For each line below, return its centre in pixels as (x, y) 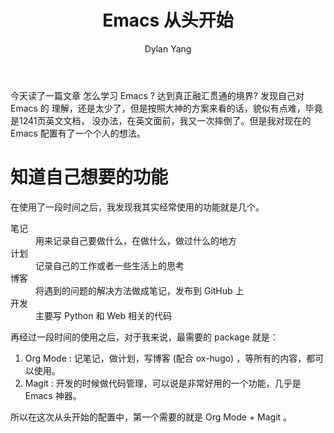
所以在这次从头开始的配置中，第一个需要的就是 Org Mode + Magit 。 (151, 417)
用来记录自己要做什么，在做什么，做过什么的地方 (136, 240)
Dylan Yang (168, 48)
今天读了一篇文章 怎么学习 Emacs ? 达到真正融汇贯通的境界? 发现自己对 (157, 95)
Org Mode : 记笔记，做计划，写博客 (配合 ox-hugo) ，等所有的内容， (165, 358)
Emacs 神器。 (53, 395)
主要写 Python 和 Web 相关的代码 (104, 315)
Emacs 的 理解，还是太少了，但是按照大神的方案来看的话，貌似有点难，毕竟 (166, 108)
